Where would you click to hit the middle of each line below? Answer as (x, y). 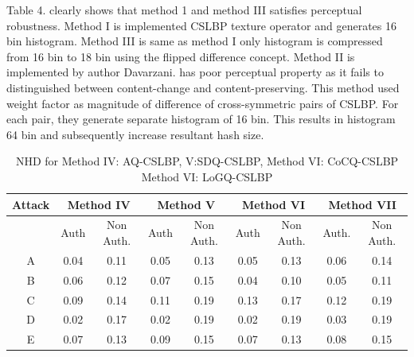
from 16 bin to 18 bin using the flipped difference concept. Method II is (181, 56)
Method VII (362, 204)
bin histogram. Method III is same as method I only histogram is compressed (195, 41)
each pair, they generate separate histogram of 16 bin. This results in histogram (201, 119)
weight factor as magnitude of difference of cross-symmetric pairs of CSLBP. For (203, 103)
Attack (31, 204)
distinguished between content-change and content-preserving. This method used (203, 87)
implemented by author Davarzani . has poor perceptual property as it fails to (195, 72)
